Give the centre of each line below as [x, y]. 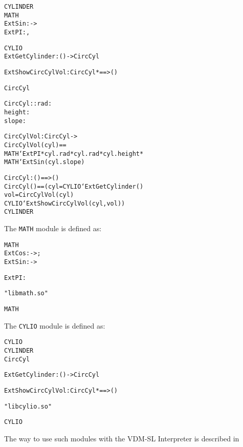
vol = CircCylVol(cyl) [39, 195]
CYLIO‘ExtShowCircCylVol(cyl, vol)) [65, 203]
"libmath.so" [26, 293]
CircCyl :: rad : [28, 104]
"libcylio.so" [28, 406]
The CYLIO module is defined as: [55, 325]
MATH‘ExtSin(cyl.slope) [45, 162]
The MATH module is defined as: [53, 228]
